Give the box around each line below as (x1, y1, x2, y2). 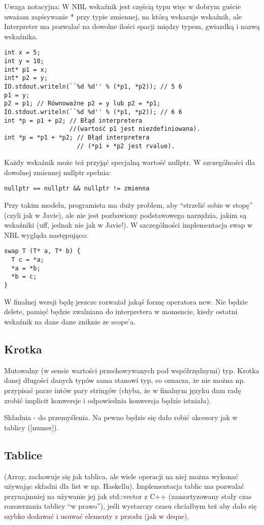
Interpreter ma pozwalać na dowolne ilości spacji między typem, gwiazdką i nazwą (4, 21, 260, 32)
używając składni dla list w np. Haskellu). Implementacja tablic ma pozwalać (4, 481, 244, 491)
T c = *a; (11, 256, 44, 264)
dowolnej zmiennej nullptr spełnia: (4, 167, 111, 177)
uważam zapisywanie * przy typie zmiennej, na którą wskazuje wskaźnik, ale (4, 11, 242, 21)
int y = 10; (4, 58, 44, 65)
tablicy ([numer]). (4, 422, 59, 432)
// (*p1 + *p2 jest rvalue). (77, 142, 175, 150)
